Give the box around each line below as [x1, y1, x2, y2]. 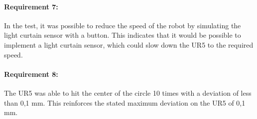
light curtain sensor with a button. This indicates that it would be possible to [4, 30, 241, 40]
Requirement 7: [4, 1, 58, 11]
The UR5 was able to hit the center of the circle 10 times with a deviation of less [4, 87, 252, 98]
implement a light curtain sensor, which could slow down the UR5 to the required [4, 39, 254, 50]
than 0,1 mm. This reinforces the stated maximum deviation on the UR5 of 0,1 [4, 97, 246, 108]
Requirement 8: [4, 68, 58, 79]
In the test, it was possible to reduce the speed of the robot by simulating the [4, 20, 241, 30]
